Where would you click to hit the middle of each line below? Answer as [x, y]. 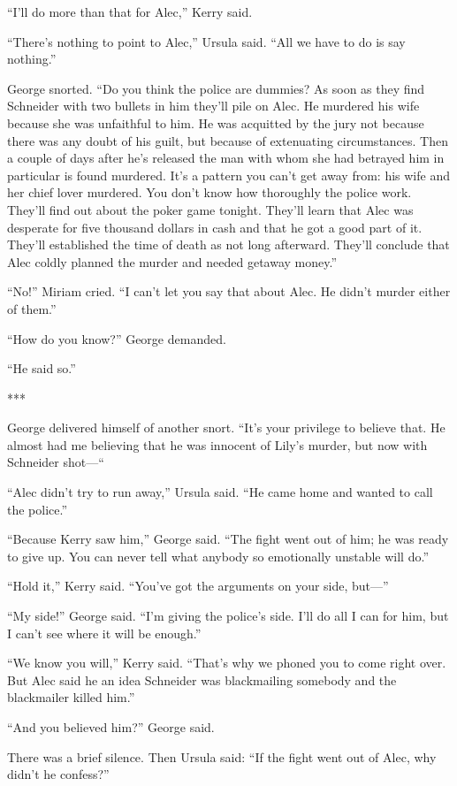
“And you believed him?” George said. [111, 727]
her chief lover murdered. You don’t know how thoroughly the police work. [209, 192]
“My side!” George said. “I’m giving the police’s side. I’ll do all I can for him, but [228, 616]
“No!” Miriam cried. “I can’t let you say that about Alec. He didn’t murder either [229, 291]
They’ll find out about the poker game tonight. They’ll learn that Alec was [210, 209]
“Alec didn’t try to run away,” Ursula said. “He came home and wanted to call [220, 492]
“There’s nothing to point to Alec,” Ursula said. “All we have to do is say [206, 41]
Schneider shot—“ [56, 462]
